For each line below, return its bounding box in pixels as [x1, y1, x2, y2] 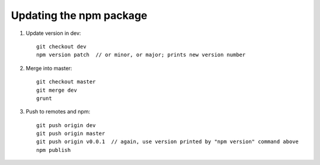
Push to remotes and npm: [25, 108, 91, 115]
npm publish [36, 147, 71, 153]
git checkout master [36, 79, 96, 85]
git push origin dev [36, 122, 96, 128]
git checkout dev [36, 43, 87, 50]
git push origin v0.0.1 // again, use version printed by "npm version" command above [36, 138, 299, 145]
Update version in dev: [25, 30, 81, 37]
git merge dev [36, 86, 77, 93]
